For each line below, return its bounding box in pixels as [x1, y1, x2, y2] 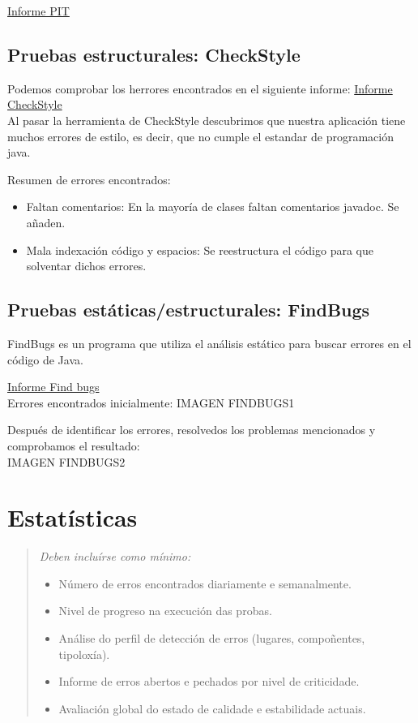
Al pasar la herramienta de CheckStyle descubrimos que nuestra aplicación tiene [7, 111, 406, 128]
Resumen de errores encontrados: [7, 170, 171, 187]
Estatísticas [7, 501, 138, 534]
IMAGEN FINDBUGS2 [7, 453, 126, 470]
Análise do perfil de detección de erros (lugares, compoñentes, [58, 630, 365, 646]
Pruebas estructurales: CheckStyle [7, 41, 301, 67]
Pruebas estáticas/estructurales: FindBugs [7, 297, 370, 322]
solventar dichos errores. [26, 257, 147, 274]
